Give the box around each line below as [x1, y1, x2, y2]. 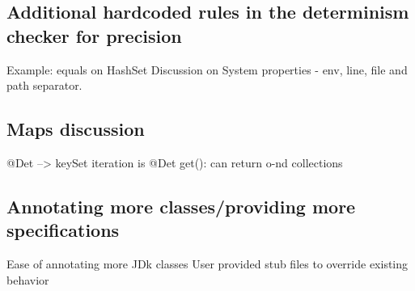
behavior [6, 271, 49, 288]
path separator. [6, 77, 83, 94]
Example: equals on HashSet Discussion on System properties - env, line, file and [6, 61, 408, 78]
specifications [6, 217, 120, 242]
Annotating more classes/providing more [6, 193, 356, 218]
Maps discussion [6, 116, 145, 141]
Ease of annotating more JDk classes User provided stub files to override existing [6, 255, 409, 272]
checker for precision [6, 23, 182, 48]
